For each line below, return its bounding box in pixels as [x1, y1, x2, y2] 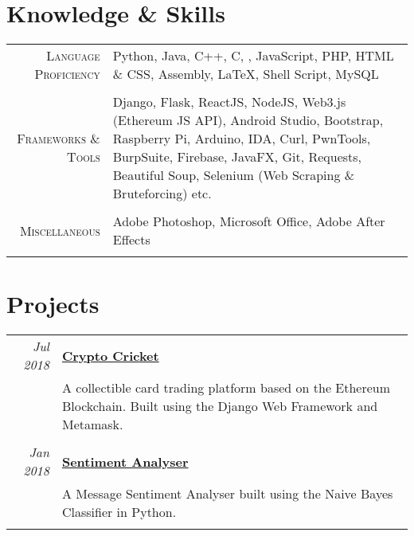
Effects [112, 230, 150, 249]
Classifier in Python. [61, 503, 177, 522]
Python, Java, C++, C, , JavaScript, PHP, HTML [112, 46, 394, 65]
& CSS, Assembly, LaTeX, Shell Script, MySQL [112, 65, 379, 84]
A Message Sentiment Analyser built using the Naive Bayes [61, 484, 393, 503]
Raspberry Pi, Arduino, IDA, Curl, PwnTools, [112, 129, 371, 148]
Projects [6, 288, 100, 320]
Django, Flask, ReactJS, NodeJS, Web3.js [112, 92, 346, 112]
